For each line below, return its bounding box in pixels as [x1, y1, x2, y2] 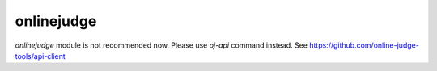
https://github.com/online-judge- [308, 40, 420, 50]
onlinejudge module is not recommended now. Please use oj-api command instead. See [15, 40, 308, 50]
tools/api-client [15, 51, 66, 61]
